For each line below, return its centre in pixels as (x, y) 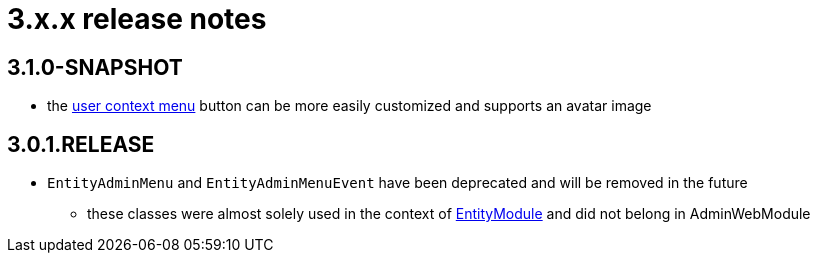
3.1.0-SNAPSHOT (95, 67)
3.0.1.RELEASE (81, 144)
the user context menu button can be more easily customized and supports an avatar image (349, 106)
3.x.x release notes (137, 19)
